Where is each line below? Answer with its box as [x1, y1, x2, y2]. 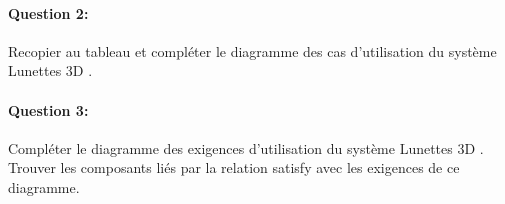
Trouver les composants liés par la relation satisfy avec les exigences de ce [8, 157, 460, 178]
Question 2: [8, 2, 89, 23]
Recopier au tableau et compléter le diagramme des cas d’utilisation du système [8, 40, 497, 61]
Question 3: [8, 99, 89, 120]
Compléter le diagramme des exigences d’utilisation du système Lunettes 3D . [8, 137, 484, 158]
